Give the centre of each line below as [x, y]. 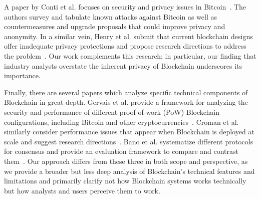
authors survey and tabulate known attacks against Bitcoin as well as [110, 16]
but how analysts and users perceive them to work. [82, 190]
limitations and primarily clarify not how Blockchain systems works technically [125, 181]
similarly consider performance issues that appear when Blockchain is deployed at [129, 132]
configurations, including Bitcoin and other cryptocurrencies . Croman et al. [121, 122]
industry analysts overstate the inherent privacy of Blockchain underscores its [123, 65]
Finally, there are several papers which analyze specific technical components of [126, 92]
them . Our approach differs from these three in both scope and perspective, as [126, 161]
